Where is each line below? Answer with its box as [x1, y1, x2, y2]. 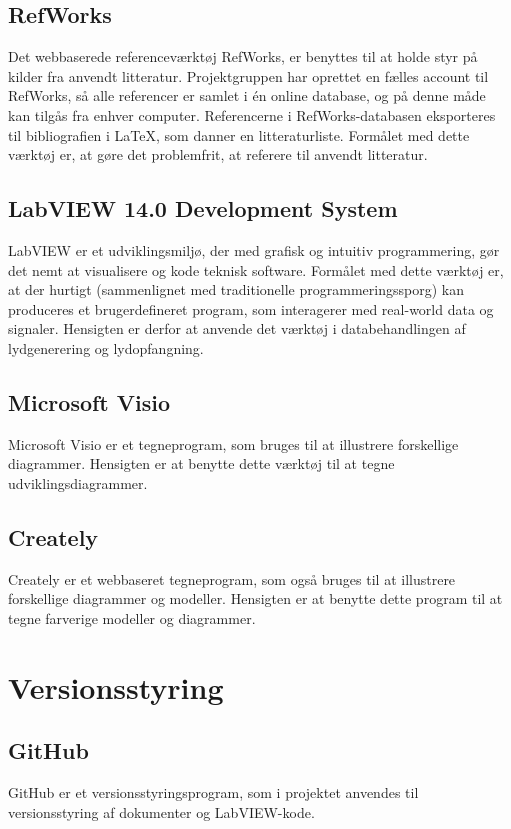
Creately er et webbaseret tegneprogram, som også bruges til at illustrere [8, 568, 456, 589]
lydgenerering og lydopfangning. [8, 337, 204, 358]
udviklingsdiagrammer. [8, 472, 148, 493]
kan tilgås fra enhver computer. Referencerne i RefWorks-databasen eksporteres [8, 104, 496, 125]
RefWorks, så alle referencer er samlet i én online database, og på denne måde [8, 85, 486, 106]
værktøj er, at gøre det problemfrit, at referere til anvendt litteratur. [8, 144, 428, 165]
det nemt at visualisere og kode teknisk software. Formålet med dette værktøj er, [8, 259, 504, 280]
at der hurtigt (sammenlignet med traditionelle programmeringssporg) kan [8, 279, 464, 300]
